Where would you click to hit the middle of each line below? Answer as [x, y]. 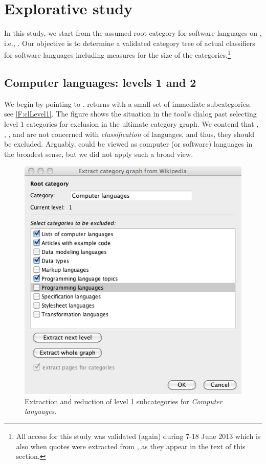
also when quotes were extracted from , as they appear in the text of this [131, 446]
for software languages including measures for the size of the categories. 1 [117, 54]
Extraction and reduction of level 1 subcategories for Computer [124, 401]
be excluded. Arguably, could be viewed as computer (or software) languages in [128, 144]
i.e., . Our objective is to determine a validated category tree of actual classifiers [130, 43]
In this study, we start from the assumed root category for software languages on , [133, 33]
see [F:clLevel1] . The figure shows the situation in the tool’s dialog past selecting [130, 114]
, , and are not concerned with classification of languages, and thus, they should [129, 134]
